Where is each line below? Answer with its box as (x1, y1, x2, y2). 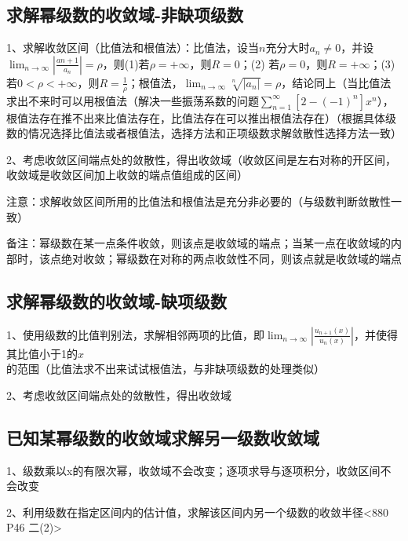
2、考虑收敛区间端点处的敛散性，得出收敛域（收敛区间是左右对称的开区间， (6, 151, 396, 167)
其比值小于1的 (6, 345, 78, 361)
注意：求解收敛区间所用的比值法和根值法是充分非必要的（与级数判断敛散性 (6, 193, 391, 209)
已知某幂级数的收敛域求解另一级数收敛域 (6, 425, 319, 449)
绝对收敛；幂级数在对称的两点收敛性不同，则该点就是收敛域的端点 (60, 250, 402, 266)
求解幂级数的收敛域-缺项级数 (6, 288, 228, 313)
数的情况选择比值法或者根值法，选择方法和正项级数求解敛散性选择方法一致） (6, 125, 402, 141)
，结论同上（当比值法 (281, 74, 392, 90)
